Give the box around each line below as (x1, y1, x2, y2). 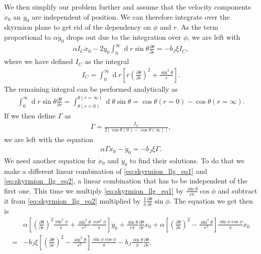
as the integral (85, 56, 129, 67)
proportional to (4, 31, 51, 42)
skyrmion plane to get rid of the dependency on (4, 22, 151, 32)
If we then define (4, 110, 56, 120)
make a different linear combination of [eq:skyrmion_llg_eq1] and (4, 165, 208, 176)
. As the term (176, 22, 218, 32)
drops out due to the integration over (66, 31, 181, 42)
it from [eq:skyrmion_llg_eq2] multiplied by (4, 195, 141, 206)
